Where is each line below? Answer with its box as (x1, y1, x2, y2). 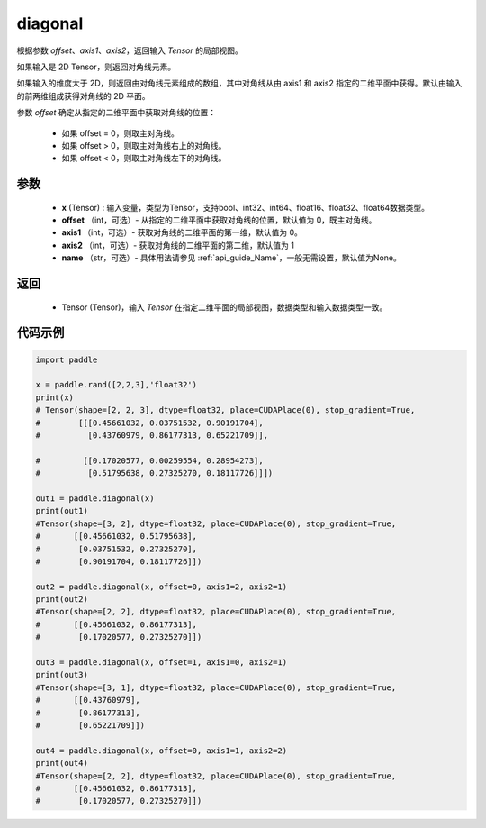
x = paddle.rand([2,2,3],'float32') (35, 379, 198, 390)
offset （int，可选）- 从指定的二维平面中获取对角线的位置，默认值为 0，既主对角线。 (61, 214, 377, 225)
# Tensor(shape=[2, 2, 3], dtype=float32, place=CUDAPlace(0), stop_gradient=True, (35, 405, 416, 415)
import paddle (35, 354, 98, 365)
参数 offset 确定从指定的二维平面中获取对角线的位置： (16, 107, 216, 118)
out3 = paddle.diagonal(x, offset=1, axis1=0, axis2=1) (35, 658, 288, 668)
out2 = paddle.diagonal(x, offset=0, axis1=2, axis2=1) (35, 581, 288, 592)
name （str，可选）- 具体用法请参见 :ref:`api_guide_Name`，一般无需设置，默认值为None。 (61, 252, 402, 263)
